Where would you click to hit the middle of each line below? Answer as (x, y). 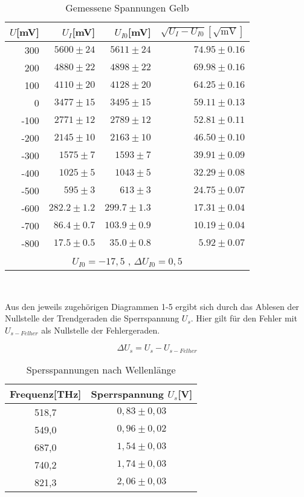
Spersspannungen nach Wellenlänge (101, 369)
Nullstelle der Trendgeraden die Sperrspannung (92, 318)
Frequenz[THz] (46, 393)
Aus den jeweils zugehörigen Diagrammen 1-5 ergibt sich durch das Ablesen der (152, 306)
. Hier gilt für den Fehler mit (244, 318)
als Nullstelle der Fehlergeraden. (101, 330)
